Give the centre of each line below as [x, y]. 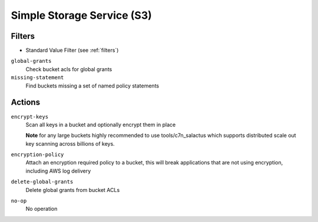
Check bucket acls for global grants [69, 69]
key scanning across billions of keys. [70, 143]
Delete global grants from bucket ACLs [73, 190]
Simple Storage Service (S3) [82, 15]
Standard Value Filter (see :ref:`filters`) [72, 51]
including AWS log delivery [58, 171]
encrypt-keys [30, 117]
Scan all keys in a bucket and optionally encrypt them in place [101, 125]
